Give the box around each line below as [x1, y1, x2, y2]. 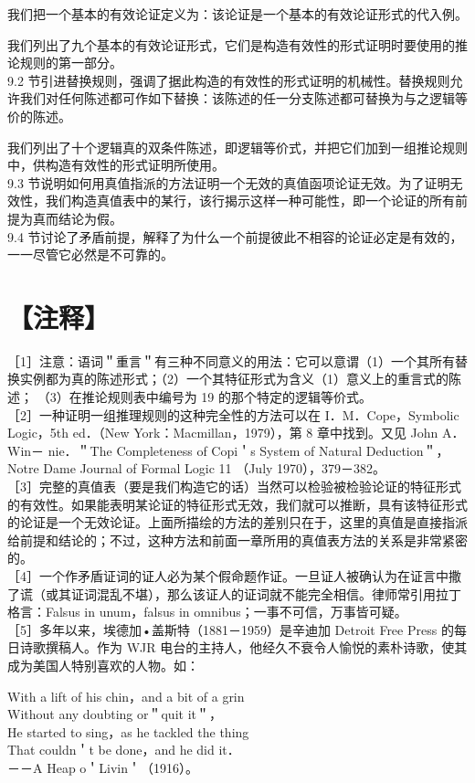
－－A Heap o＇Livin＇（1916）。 [7, 757, 199, 777]
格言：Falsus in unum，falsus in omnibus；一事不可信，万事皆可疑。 [7, 602, 407, 621]
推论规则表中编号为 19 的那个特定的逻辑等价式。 [81, 387, 372, 407]
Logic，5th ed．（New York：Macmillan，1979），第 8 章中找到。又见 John [7, 423, 438, 442]
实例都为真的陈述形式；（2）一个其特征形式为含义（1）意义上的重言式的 [19, 369, 449, 388]
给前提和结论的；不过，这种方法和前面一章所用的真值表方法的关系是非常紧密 [7, 530, 468, 549]
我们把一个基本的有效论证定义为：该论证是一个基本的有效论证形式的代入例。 [7, 5, 468, 23]
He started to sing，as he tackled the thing [7, 722, 249, 741]
